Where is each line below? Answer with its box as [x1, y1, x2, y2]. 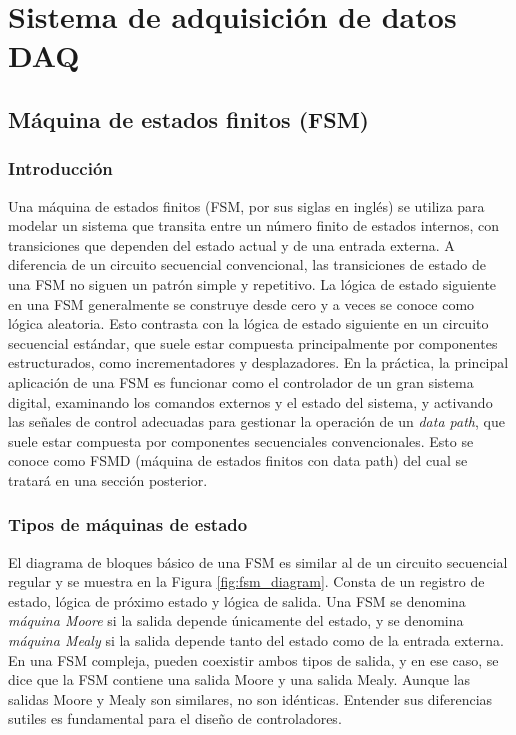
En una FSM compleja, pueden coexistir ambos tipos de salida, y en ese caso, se [8, 649, 499, 670]
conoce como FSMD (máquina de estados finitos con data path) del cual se [8, 450, 468, 471]
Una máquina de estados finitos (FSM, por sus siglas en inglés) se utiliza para [8, 195, 485, 216]
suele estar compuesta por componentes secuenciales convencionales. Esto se [8, 430, 474, 451]
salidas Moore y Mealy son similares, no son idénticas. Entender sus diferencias [8, 688, 493, 709]
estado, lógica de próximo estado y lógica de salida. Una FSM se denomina [8, 590, 466, 611]
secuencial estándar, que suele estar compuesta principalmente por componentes [8, 332, 498, 353]
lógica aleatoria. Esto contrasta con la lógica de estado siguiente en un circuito [8, 313, 489, 334]
